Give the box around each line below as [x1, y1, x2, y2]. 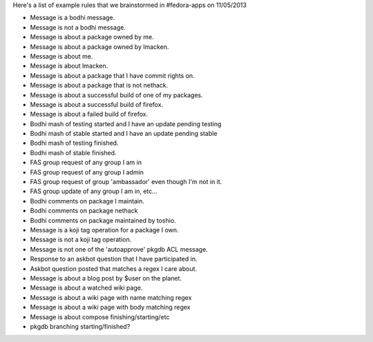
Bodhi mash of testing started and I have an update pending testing [30, 119, 222, 128]
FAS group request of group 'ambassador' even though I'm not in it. [30, 178, 222, 186]
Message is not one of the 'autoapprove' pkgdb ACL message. [30, 245, 209, 253]
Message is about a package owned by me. [30, 33, 155, 41]
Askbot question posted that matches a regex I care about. [30, 264, 197, 272]
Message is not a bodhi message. [30, 23, 126, 31]
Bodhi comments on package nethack [30, 207, 138, 215]
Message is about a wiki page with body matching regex [30, 303, 191, 312]
